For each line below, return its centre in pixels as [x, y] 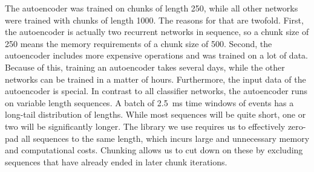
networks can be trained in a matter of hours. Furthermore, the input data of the [155, 79]
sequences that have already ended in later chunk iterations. [116, 161]
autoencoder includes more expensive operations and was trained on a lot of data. [156, 55]
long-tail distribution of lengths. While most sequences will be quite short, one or [155, 114]
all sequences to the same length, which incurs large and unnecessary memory [165, 138]
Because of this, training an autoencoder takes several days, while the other [145, 67]
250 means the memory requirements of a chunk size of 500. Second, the [139, 43]
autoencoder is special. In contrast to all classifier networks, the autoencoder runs [156, 91]
